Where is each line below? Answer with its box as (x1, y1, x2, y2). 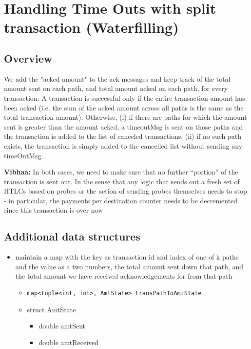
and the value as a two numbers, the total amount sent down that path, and (15, 261, 244, 271)
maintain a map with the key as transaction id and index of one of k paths (15, 252, 239, 262)
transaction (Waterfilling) (4, 17, 179, 37)
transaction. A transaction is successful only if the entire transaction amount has (4, 92, 245, 103)
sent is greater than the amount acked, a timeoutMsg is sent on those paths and (4, 121, 243, 131)
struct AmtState (27, 304, 76, 314)
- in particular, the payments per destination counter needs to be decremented (4, 195, 238, 205)
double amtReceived (39, 337, 99, 347)
